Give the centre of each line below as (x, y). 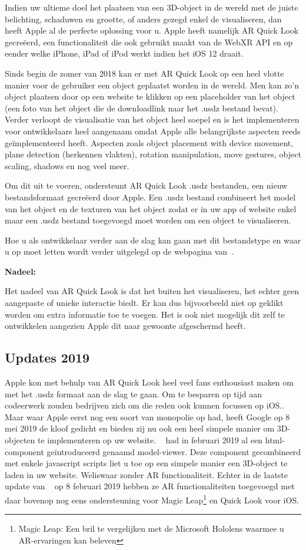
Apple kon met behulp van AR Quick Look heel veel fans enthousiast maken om (149, 382)
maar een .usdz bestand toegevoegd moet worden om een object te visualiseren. (148, 220)
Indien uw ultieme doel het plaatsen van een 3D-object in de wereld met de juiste (152, 7)
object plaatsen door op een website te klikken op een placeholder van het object (150, 96)
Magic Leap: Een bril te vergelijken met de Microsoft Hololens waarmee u (151, 528)
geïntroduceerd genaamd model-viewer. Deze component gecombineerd (174, 451)
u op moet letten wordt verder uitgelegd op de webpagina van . (119, 251)
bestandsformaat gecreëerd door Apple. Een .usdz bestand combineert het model (150, 197)
